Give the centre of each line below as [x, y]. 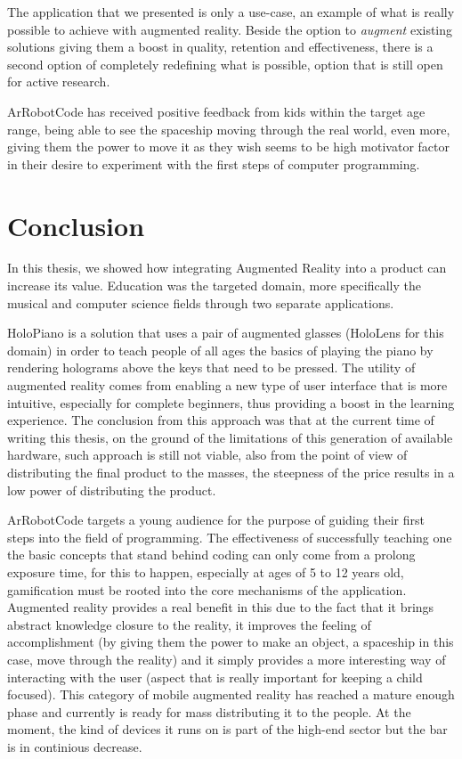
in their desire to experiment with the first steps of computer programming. [214, 163]
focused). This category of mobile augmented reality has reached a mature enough [231, 694]
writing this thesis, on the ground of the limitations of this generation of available [230, 437]
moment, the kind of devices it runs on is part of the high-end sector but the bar [227, 729]
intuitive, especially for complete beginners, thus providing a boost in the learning [231, 402]
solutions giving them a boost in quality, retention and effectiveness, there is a [220, 47]
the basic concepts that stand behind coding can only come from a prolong [211, 555]
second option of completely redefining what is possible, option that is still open [225, 64]
